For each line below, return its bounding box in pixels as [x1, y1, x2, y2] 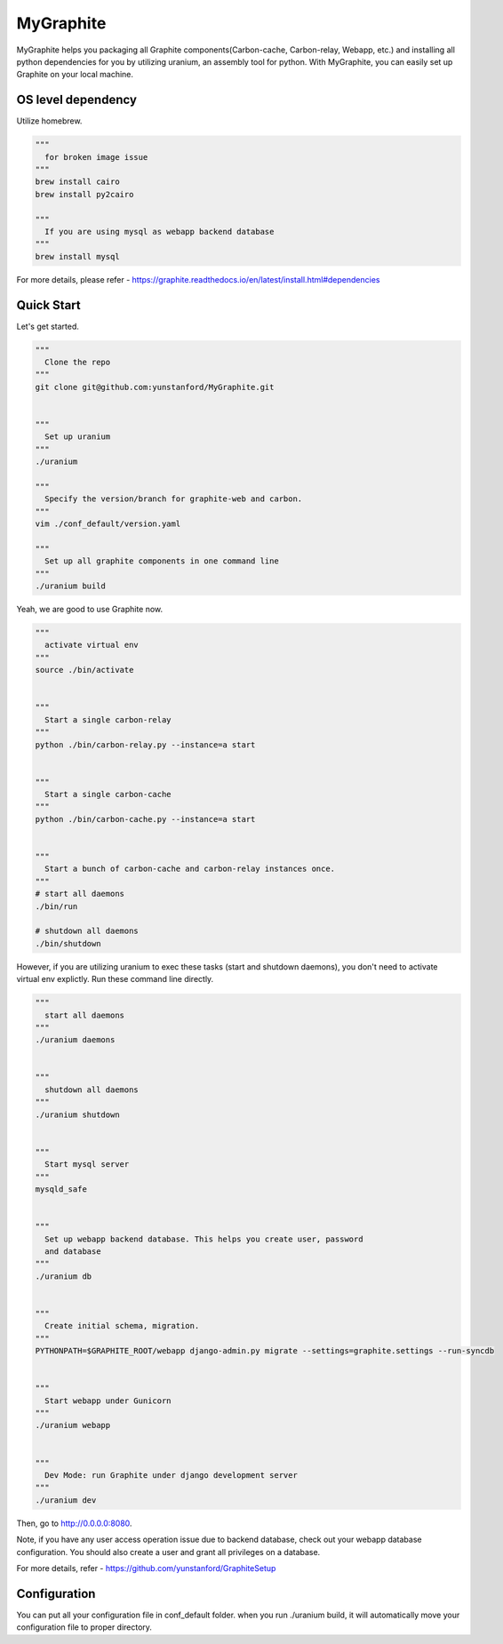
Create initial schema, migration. [44, 1321, 200, 1331]
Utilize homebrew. [16, 116, 83, 126]
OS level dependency [16, 92, 138, 108]
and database [44, 1246, 101, 1257]
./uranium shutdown [35, 1109, 120, 1120]
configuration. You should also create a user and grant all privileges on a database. [16, 1546, 321, 1557]
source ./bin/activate [35, 665, 134, 675]
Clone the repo [44, 357, 111, 367]
